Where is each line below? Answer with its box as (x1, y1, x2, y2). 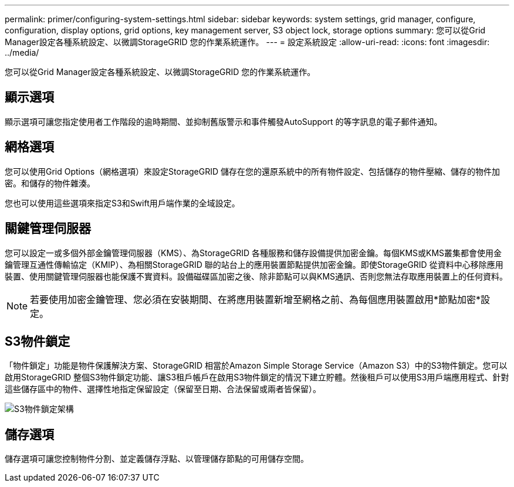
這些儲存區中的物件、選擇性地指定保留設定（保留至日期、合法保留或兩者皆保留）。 (5, 384, 321, 394)
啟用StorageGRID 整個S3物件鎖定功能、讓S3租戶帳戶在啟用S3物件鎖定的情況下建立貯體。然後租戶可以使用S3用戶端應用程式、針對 (5, 372, 509, 383)
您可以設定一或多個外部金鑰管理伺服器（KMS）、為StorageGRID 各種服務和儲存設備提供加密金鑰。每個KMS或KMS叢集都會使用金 (5, 247, 502, 258)
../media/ (5, 47, 39, 57)
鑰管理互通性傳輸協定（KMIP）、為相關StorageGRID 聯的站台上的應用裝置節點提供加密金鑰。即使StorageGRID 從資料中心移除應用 (5, 259, 503, 270)
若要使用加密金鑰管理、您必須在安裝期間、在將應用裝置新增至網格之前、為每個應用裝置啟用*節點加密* (30, 293, 481, 305)
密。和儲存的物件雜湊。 (5, 178, 95, 188)
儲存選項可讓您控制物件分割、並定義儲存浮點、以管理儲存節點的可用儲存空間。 (5, 454, 309, 464)
